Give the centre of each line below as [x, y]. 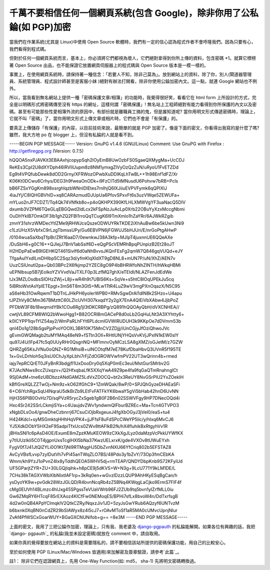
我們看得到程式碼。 [29, 49]
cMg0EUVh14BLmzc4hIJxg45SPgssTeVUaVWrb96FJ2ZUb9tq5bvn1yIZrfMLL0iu [91, 489]
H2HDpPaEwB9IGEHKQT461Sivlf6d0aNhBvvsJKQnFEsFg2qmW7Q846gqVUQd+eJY [96, 251]
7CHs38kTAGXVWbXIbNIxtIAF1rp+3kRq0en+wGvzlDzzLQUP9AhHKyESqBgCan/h [93, 475]
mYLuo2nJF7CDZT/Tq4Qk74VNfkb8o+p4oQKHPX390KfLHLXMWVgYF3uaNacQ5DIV [97, 202]
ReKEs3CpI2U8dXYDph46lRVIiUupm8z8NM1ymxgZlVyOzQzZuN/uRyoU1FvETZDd [94, 167]
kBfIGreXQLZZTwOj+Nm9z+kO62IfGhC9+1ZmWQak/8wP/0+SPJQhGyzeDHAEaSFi [94, 384]
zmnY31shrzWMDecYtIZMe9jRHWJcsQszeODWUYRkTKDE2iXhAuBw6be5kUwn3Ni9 [97, 223]
